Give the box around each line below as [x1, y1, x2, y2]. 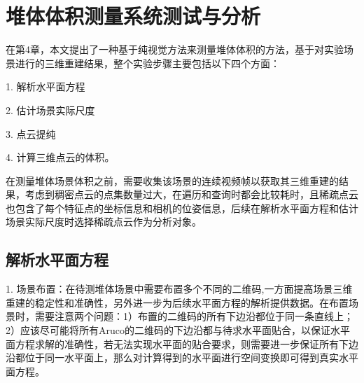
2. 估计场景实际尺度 [6, 102, 95, 117]
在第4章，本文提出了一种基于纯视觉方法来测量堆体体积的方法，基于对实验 [6, 42, 344, 57]
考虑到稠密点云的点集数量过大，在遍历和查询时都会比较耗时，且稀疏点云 [24, 187, 358, 202]
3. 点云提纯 [6, 126, 56, 141]
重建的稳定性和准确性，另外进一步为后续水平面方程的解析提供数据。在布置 [6, 295, 349, 309]
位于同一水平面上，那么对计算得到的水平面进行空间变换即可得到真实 [24, 350, 339, 365]
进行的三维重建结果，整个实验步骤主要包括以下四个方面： [15, 55, 280, 70]
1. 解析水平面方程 [6, 79, 85, 94]
